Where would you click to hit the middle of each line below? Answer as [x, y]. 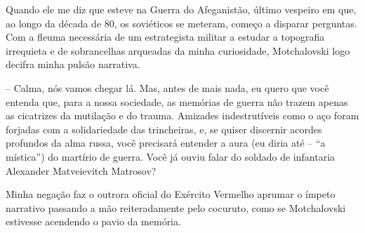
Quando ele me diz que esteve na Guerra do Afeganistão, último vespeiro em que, [181, 9]
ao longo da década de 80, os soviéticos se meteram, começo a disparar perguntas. [181, 23]
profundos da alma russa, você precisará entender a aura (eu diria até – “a [166, 143]
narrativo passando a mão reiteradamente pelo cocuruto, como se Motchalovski [176, 207]
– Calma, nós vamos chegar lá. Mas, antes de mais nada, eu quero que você [167, 87]
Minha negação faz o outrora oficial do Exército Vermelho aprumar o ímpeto [171, 194]
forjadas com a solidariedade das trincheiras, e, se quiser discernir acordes [164, 129]
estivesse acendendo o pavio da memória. [93, 221]
